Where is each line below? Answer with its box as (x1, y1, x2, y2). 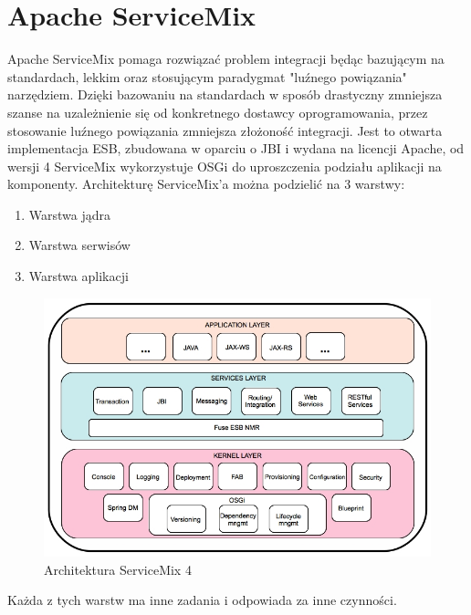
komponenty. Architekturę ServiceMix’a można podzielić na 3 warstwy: (7, 174, 405, 193)
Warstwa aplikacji (28, 266, 129, 286)
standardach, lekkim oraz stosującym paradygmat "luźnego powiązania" (7, 67, 407, 86)
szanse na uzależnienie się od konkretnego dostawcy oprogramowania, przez (7, 102, 428, 121)
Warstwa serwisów (28, 235, 131, 255)
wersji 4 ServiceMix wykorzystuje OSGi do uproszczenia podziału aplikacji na (7, 156, 442, 175)
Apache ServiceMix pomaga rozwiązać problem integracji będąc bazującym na (7, 49, 445, 68)
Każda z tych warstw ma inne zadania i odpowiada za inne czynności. (7, 590, 397, 610)
